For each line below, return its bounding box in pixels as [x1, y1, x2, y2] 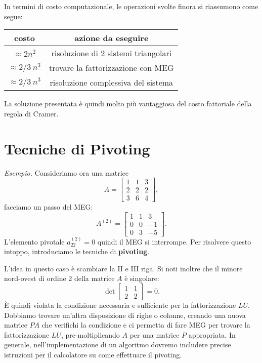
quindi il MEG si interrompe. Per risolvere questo [97, 236, 251, 247]
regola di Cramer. [4, 108, 59, 118]
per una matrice [129, 329, 180, 340]
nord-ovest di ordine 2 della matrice [4, 273, 115, 284]
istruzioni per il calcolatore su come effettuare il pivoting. [4, 349, 182, 360]
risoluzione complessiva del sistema [50, 76, 173, 89]
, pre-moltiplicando [61, 329, 120, 340]
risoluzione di [51, 47, 99, 59]
